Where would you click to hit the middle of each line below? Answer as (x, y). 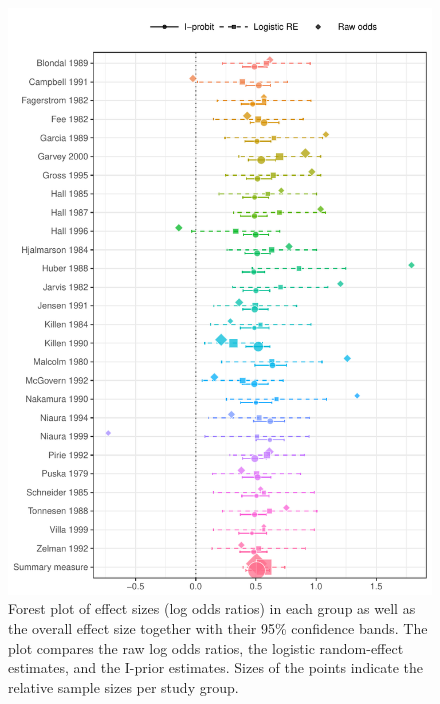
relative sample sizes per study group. (123, 686)
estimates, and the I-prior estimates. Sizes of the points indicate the (216, 667)
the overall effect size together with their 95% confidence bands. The (218, 627)
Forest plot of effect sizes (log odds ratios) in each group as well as (212, 608)
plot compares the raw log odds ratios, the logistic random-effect (206, 647)
